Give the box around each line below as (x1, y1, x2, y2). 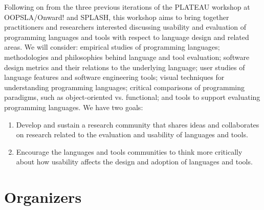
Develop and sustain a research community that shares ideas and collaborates (16, 119, 259, 130)
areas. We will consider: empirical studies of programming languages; (4, 41, 220, 52)
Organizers (4, 186, 82, 207)
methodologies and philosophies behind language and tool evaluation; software (4, 51, 250, 62)
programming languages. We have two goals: (4, 101, 143, 112)
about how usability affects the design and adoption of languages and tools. (16, 156, 253, 167)
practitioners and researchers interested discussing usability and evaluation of (4, 22, 246, 32)
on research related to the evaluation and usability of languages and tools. (16, 129, 248, 140)
